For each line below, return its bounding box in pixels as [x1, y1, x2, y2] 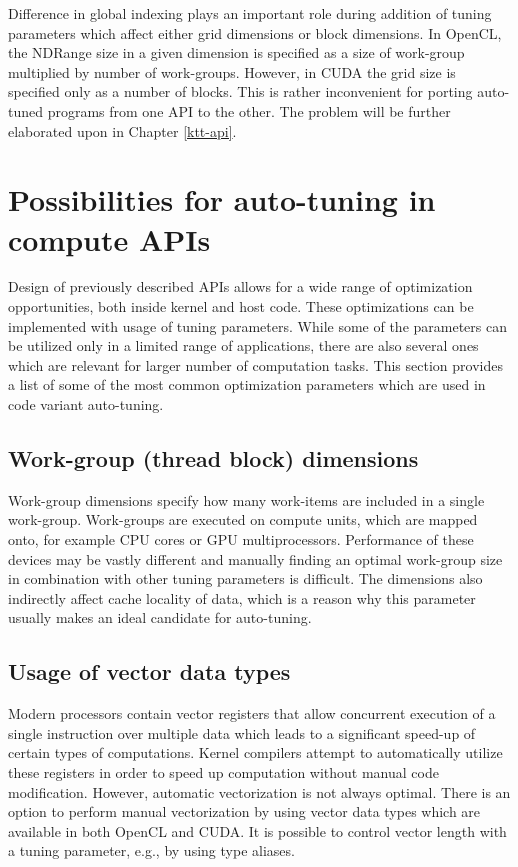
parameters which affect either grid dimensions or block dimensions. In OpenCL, [8, 22, 502, 43]
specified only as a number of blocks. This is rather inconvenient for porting [8, 81, 473, 102]
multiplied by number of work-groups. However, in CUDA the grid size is [8, 61, 456, 82]
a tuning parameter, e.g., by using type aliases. [8, 840, 295, 861]
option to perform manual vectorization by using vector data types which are [8, 801, 481, 822]
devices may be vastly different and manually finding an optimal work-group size [8, 548, 503, 569]
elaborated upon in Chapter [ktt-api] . [8, 120, 237, 141]
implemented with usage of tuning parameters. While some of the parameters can [8, 315, 507, 336]
